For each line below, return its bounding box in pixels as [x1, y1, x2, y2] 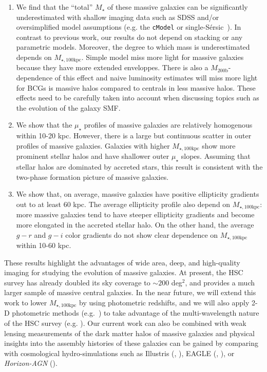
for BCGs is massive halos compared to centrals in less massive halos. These [16, 82, 256, 93]
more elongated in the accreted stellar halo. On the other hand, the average [16, 219, 254, 230]
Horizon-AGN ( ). [4, 358, 58, 368]
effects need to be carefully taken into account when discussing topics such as [16, 92, 259, 103]
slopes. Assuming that [181, 151, 251, 161]
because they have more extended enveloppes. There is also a [16, 62, 208, 73]
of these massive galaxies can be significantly [107, 2, 248, 12]
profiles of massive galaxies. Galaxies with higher [16, 140, 170, 151]
